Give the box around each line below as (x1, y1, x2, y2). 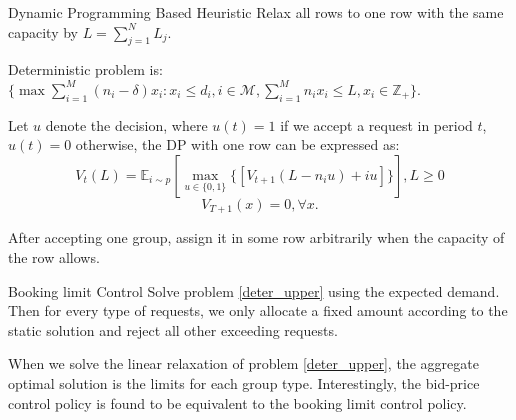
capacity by (8, 21, 78, 42)
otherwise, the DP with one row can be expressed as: (75, 134, 400, 155)
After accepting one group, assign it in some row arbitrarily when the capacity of (8, 227, 505, 248)
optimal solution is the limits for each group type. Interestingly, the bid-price (8, 372, 480, 393)
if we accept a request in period (280, 114, 473, 135)
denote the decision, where (45, 114, 208, 135)
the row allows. (8, 247, 100, 268)
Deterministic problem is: (8, 59, 163, 80)
